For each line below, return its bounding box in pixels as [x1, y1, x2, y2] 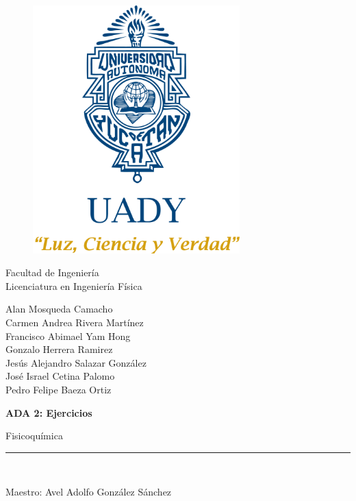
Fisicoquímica [5, 428, 63, 443]
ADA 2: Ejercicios [5, 405, 92, 419]
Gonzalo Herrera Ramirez [5, 342, 113, 356]
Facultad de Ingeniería [5, 265, 99, 280]
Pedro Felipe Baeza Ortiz [5, 382, 112, 397]
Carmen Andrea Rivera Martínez [5, 315, 144, 330]
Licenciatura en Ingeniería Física [5, 278, 142, 293]
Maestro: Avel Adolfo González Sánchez [5, 485, 172, 499]
